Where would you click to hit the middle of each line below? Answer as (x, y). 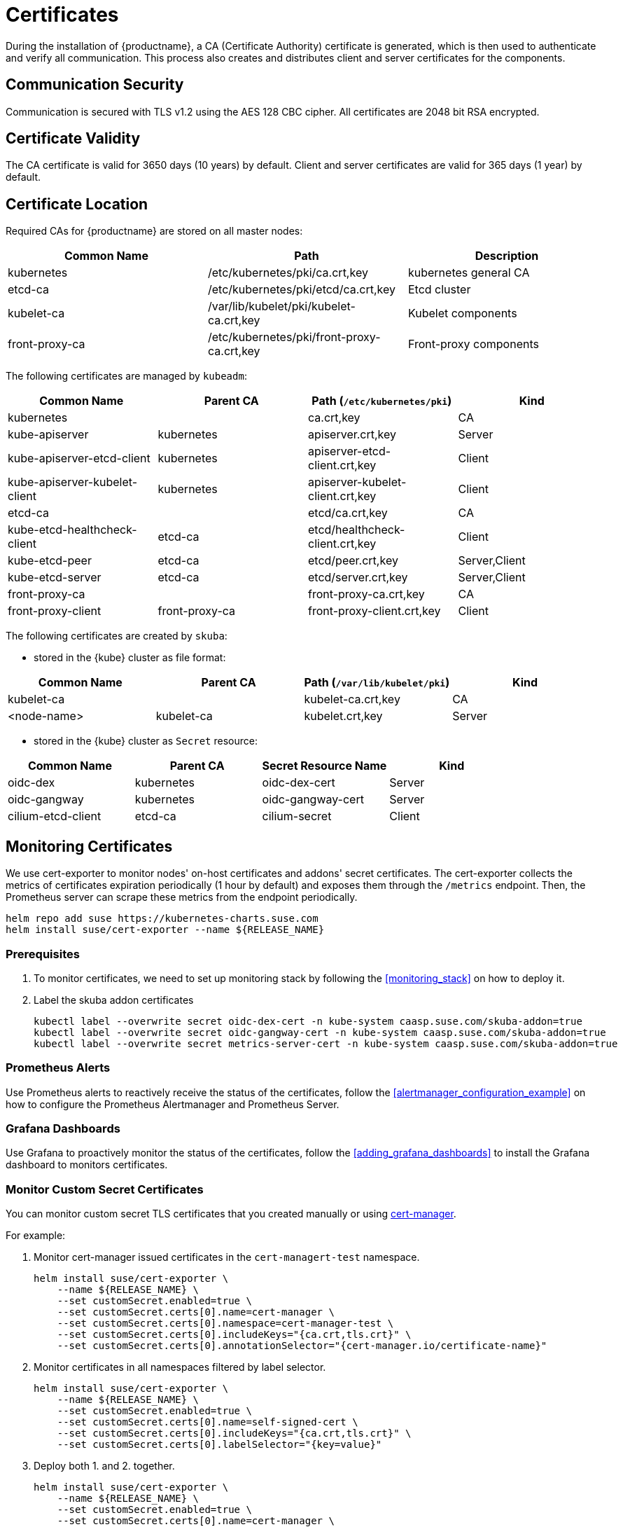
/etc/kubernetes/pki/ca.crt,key (288, 273)
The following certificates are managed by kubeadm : (126, 376)
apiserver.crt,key (352, 435)
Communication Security (95, 85)
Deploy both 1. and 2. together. (104, 1466)
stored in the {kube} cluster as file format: (130, 658)
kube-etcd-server (55, 578)
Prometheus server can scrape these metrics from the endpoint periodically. (182, 897)
